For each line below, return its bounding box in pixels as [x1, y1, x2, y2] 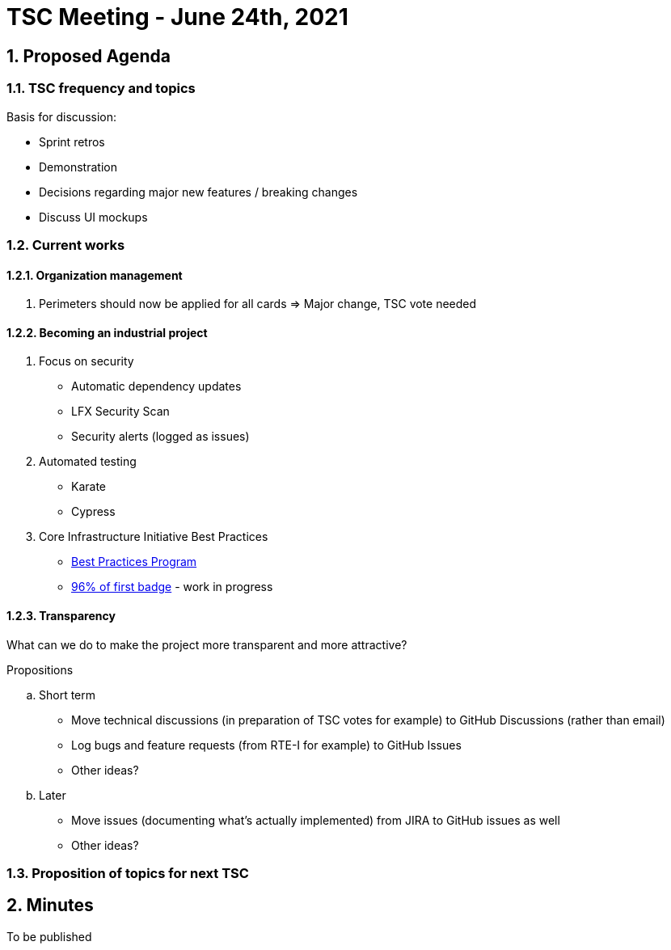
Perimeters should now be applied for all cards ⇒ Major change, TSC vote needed [39, 297, 477, 311]
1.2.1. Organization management [6, 268, 183, 282]
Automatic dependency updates [71, 379, 242, 394]
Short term [39, 687, 96, 702]
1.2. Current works [6, 236, 125, 253]
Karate [71, 479, 107, 494]
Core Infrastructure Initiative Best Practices [39, 530, 268, 544]
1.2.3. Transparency [6, 608, 116, 623]
